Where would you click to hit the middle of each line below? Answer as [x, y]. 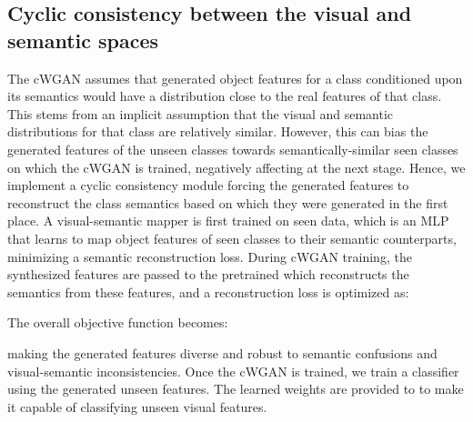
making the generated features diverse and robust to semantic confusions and [222, 352]
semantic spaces [83, 40]
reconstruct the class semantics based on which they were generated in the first [228, 202]
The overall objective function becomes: [118, 322]
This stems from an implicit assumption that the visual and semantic [201, 113]
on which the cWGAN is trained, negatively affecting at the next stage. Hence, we [236, 167]
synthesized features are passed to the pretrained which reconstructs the [208, 274]
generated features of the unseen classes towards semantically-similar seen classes [233, 149]
